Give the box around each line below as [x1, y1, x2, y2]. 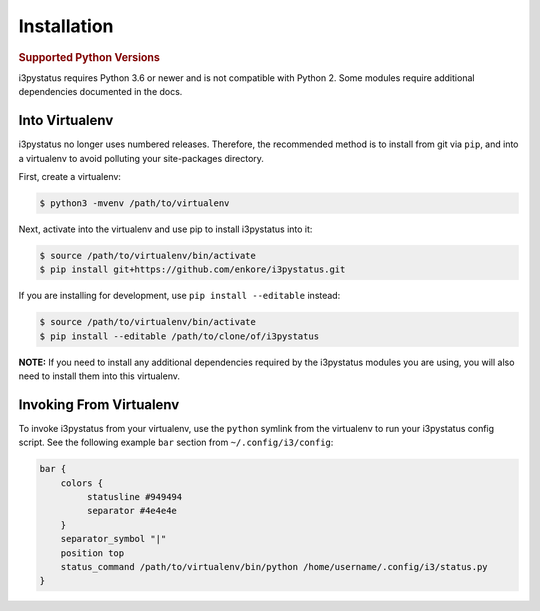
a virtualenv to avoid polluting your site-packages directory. [18, 152, 265, 164]
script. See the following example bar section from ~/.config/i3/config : [18, 436, 334, 449]
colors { [60, 477, 104, 489]
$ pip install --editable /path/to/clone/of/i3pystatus [39, 330, 320, 342]
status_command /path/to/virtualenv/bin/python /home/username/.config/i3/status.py [60, 561, 489, 572]
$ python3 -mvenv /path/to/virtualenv [39, 197, 230, 209]
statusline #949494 [86, 491, 183, 503]
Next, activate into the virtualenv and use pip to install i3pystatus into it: [18, 223, 313, 235]
